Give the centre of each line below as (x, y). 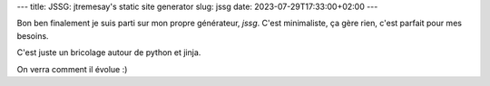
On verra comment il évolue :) (72, 69)
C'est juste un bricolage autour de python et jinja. (109, 53)
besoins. (33, 35)
